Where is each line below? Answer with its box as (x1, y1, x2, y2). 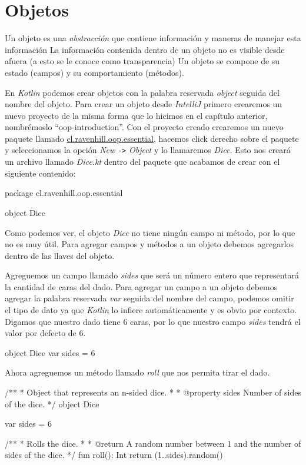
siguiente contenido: (5, 167, 76, 179)
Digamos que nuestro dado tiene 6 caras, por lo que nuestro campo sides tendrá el (5, 315, 301, 327)
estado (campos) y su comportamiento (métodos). (5, 66, 184, 78)
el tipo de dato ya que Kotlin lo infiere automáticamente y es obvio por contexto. (5, 304, 297, 316)
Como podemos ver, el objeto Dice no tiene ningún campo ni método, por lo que (5, 226, 295, 238)
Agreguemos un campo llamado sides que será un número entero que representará (5, 269, 300, 281)
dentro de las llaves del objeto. (5, 249, 115, 261)
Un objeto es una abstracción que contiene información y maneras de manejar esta (5, 32, 301, 44)
